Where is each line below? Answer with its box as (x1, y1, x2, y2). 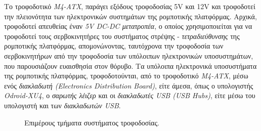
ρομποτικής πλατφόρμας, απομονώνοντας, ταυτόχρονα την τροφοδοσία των (4, 40, 224, 51)
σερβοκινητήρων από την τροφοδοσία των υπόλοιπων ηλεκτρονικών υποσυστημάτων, (4, 50, 253, 61)
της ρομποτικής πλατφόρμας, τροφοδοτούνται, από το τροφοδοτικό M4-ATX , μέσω (4, 70, 248, 81)
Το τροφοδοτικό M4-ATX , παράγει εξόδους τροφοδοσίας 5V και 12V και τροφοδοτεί (4, 1, 255, 11)
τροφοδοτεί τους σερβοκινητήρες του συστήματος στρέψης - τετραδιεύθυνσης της (4, 30, 240, 41)
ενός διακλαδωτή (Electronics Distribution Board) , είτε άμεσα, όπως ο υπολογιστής (4, 80, 253, 91)
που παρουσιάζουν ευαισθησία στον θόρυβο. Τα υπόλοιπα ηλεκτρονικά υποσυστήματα (4, 60, 257, 71)
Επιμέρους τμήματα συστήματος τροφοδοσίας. (24, 117, 159, 127)
